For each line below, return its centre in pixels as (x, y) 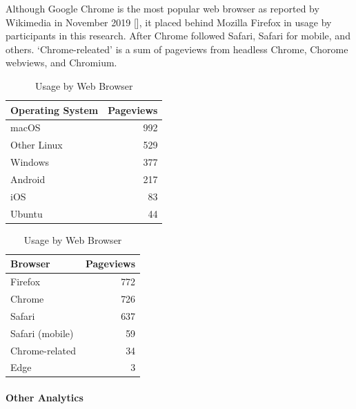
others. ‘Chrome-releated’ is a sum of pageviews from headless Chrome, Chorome (177, 49)
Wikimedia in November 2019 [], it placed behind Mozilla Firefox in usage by (169, 22)
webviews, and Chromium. (61, 63)
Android (28, 179)
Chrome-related (43, 350)
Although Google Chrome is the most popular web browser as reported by (162, 8)
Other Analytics (44, 398)
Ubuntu (27, 213)
